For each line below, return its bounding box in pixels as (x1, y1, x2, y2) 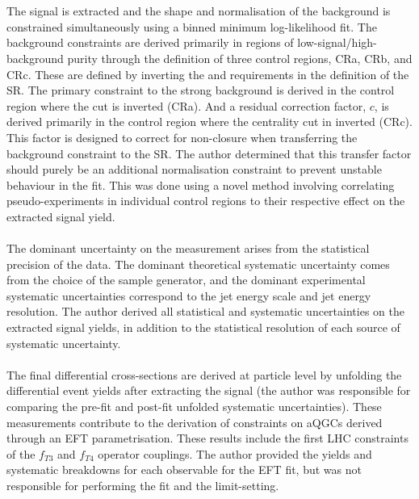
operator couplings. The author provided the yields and (98, 445, 372, 462)
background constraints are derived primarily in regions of (6, 34, 294, 51)
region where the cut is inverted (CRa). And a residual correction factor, (6, 97, 367, 114)
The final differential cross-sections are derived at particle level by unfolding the (6, 366, 402, 383)
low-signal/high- (297, 34, 377, 51)
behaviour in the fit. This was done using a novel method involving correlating (6, 176, 395, 193)
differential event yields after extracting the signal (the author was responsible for (6, 382, 411, 399)
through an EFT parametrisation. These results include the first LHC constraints (6, 430, 409, 447)
